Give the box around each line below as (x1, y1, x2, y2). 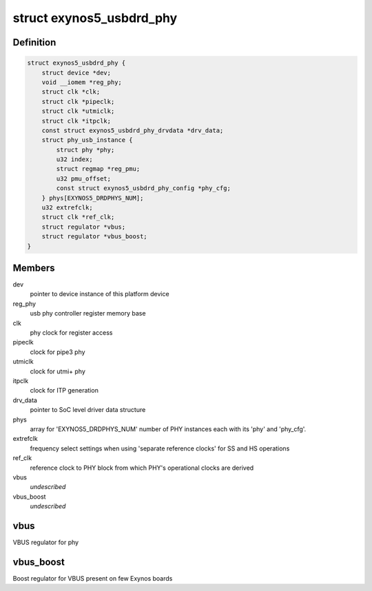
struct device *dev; (41, 69, 112, 76)
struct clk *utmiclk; (41, 107, 115, 115)
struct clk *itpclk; (41, 117, 112, 125)
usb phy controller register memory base (30, 309, 146, 318)
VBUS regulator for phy (12, 538, 79, 546)
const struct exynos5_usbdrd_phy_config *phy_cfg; (56, 185, 231, 192)
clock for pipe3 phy (30, 348, 85, 356)
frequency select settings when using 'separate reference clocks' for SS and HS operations (30, 444, 290, 453)
